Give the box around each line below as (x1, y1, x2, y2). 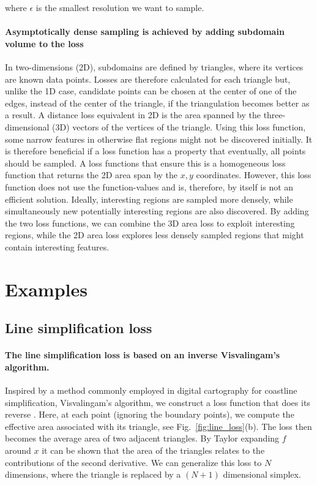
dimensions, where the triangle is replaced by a (5, 468, 181, 481)
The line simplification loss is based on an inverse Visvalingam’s (5, 348, 280, 361)
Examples (5, 276, 88, 301)
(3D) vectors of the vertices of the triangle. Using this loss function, (52, 120, 306, 133)
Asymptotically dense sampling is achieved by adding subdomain (5, 25, 285, 38)
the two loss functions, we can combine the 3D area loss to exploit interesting (5, 216, 295, 229)
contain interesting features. (5, 240, 110, 253)
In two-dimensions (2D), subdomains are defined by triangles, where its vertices (5, 60, 304, 73)
